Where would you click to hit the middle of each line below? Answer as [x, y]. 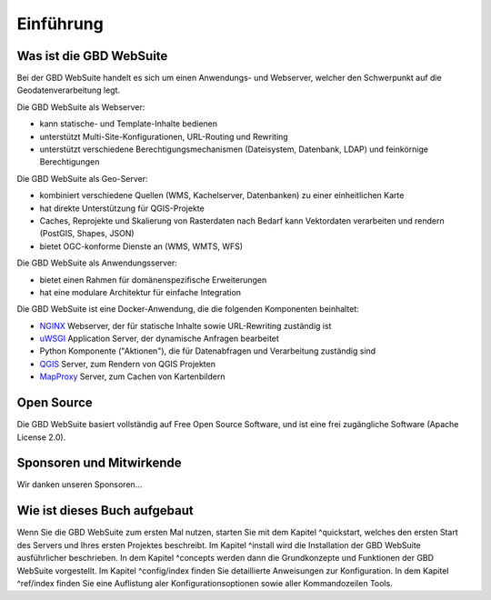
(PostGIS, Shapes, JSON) [87, 234]
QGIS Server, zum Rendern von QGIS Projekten [127, 364]
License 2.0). [41, 437]
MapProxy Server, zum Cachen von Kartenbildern [132, 376]
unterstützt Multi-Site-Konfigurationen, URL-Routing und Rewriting [164, 136]
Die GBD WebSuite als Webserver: [81, 107]
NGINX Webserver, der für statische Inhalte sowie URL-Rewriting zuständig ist [185, 325]
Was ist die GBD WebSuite [92, 56]
